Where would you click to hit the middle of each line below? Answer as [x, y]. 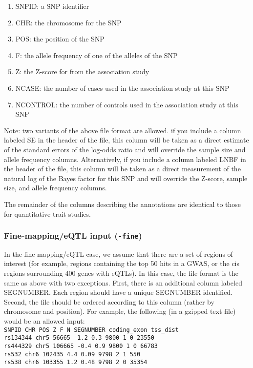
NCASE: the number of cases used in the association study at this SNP [122, 88]
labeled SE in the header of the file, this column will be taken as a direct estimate [126, 140]
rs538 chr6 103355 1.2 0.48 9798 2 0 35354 [76, 362]
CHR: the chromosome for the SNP [68, 22]
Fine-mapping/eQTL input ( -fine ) [73, 235]
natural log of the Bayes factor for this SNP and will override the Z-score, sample [126, 178]
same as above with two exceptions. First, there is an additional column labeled [123, 282]
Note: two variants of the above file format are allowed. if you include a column [123, 130]
